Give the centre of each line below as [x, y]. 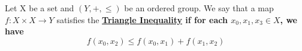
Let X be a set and [40, 8]
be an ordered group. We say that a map [199, 8]
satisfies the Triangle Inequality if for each [142, 19]
